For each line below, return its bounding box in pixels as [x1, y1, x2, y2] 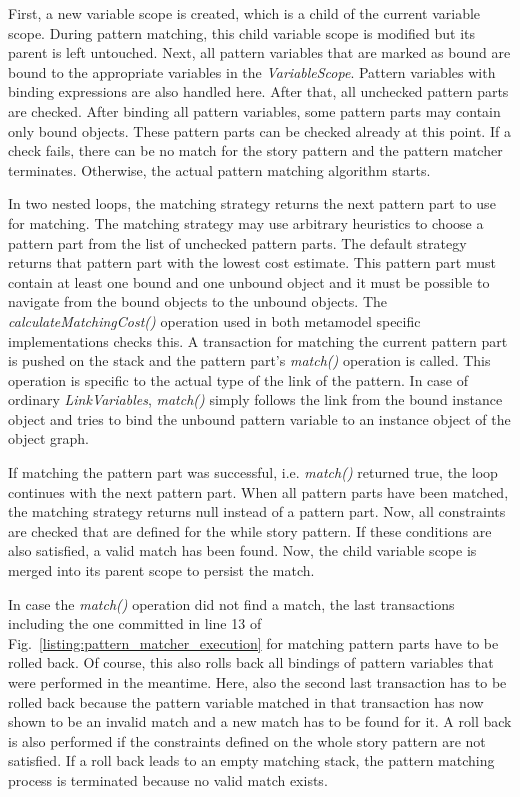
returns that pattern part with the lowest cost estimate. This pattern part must [8, 252, 496, 273]
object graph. [8, 428, 89, 449]
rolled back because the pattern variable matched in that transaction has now [8, 691, 484, 712]
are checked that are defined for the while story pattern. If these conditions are [8, 520, 492, 541]
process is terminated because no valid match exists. [8, 769, 328, 790]
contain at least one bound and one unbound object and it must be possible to [8, 271, 490, 292]
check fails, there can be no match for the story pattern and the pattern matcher [8, 140, 503, 161]
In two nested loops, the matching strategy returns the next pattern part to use [8, 193, 496, 214]
